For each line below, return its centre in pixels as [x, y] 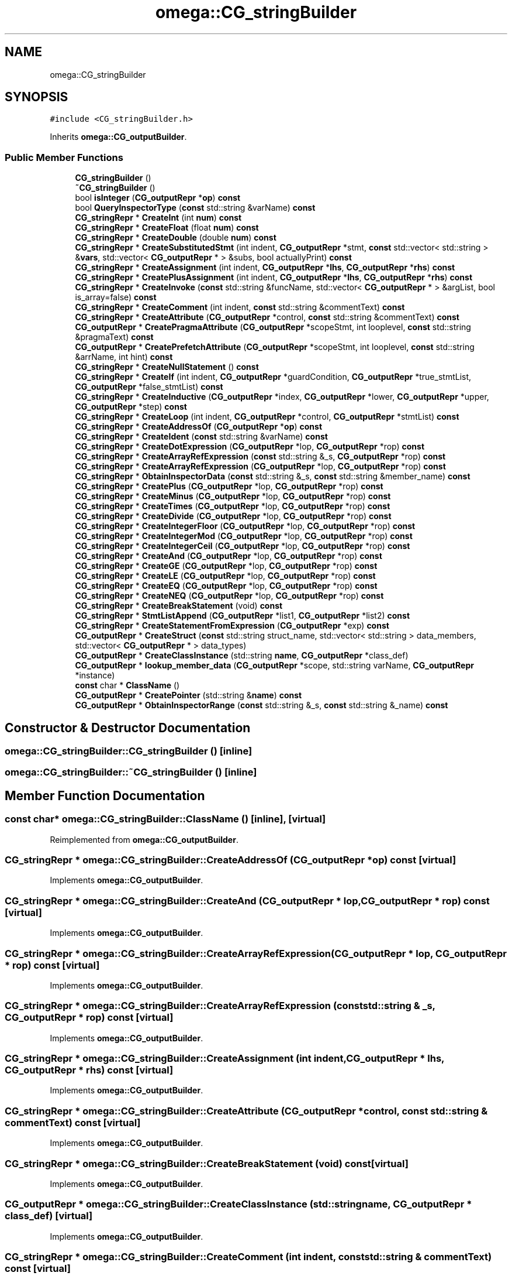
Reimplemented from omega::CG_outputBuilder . [144, 839]
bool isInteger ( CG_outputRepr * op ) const [158, 198]
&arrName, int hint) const [124, 357]
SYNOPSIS [37, 97]
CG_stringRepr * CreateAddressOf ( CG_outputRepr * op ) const [199, 427]
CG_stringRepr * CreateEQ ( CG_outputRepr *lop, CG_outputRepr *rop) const [226, 586]
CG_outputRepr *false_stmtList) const [149, 387]
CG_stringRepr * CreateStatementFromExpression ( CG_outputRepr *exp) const [232, 626]
